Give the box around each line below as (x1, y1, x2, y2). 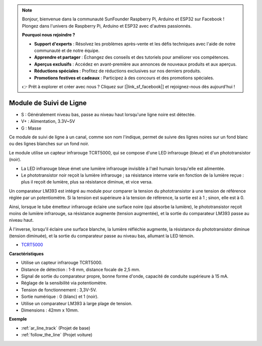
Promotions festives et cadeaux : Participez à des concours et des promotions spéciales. (34, 75, 214, 81)
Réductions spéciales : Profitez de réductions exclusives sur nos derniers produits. (34, 68, 201, 74)
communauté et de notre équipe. (34, 48, 100, 53)
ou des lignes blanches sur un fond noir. (9, 141, 89, 147)
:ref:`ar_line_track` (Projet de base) (21, 325, 91, 331)
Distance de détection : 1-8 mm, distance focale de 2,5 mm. (21, 266, 141, 272)
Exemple (9, 316, 27, 322)
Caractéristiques (9, 250, 44, 257)
